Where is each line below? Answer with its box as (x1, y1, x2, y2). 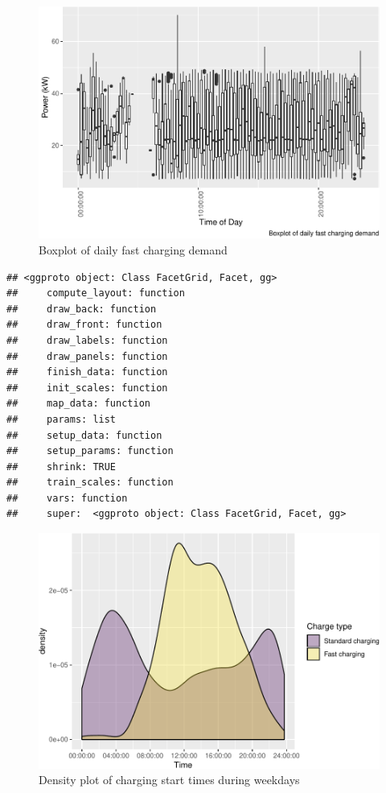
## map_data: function (6, 398, 150, 410)
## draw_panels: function (6, 350, 168, 362)
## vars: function (6, 492, 128, 504)
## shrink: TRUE (6, 461, 117, 473)
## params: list (6, 413, 117, 425)
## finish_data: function (6, 366, 168, 378)
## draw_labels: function (6, 334, 168, 346)
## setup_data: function (6, 429, 162, 441)
